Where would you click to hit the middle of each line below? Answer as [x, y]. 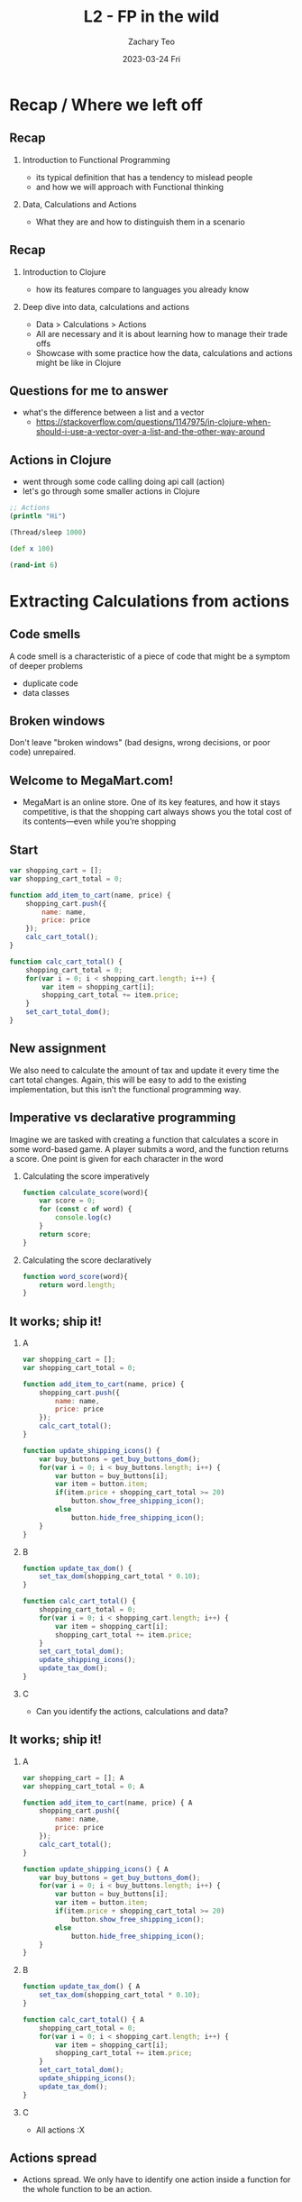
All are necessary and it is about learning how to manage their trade [162, 333]
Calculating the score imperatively [86, 1176]
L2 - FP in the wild [151, 17]
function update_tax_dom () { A [81, 1987]
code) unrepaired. [43, 752]
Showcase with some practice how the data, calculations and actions [164, 352]
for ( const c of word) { [86, 1210]
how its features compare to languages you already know [142, 289]
